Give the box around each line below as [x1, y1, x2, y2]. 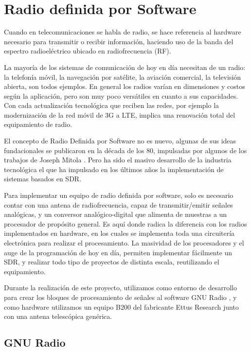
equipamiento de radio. [4, 119, 72, 129]
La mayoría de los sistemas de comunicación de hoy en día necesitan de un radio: [4, 62, 246, 72]
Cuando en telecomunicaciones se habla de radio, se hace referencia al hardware [4, 27, 241, 37]
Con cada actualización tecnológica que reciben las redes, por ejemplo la [4, 100, 219, 110]
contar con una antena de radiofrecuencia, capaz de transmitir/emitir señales [4, 199, 233, 210]
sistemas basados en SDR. [4, 174, 82, 184]
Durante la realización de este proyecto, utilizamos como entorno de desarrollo [4, 282, 237, 293]
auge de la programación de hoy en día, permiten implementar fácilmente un [4, 247, 233, 257]
